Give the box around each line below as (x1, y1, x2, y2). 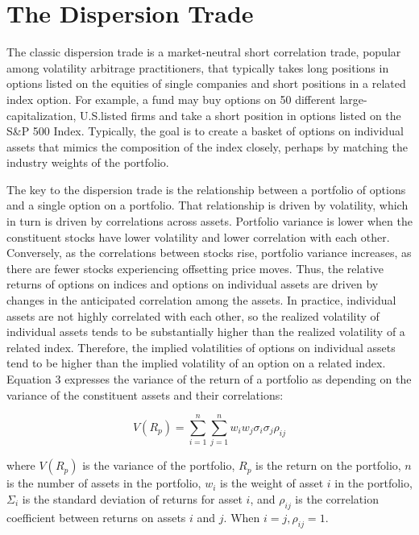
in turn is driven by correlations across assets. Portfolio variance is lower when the (6, 213, 413, 230)
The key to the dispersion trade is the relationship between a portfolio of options (6, 180, 406, 197)
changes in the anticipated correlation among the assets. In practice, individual (6, 292, 396, 309)
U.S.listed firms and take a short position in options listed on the (80, 106, 401, 123)
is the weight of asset (220, 475, 324, 491)
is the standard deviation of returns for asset (22, 490, 243, 507)
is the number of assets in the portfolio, (6, 475, 201, 491)
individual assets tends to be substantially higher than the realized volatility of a (6, 323, 405, 340)
